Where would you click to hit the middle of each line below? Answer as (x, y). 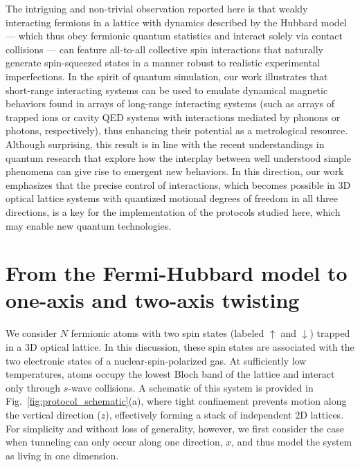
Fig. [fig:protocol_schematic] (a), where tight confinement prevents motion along (176, 401)
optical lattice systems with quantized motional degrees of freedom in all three (172, 198)
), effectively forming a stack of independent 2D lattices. (225, 414)
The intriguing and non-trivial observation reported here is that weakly (157, 8)
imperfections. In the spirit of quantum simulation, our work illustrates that (167, 76)
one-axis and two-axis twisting (153, 300)
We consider (31, 333)
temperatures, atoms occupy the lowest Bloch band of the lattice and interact (170, 374)
